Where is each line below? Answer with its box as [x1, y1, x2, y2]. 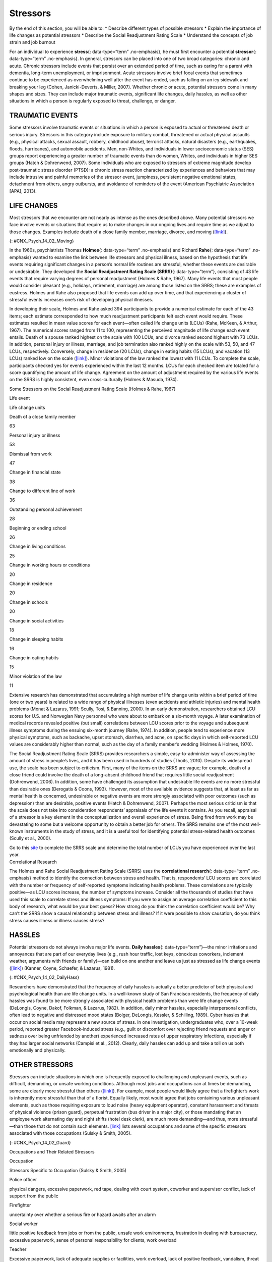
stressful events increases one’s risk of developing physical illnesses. [9, 297, 154, 303]
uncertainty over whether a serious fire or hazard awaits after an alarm [9, 1212, 156, 1218]
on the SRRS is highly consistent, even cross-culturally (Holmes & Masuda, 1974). [9, 377, 178, 383]
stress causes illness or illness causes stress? [9, 917, 105, 923]
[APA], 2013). [9, 188, 37, 194]
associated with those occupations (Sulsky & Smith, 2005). [9, 1130, 132, 1136]
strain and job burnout [9, 39, 55, 45]
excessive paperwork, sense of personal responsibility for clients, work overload [9, 1237, 177, 1243]
